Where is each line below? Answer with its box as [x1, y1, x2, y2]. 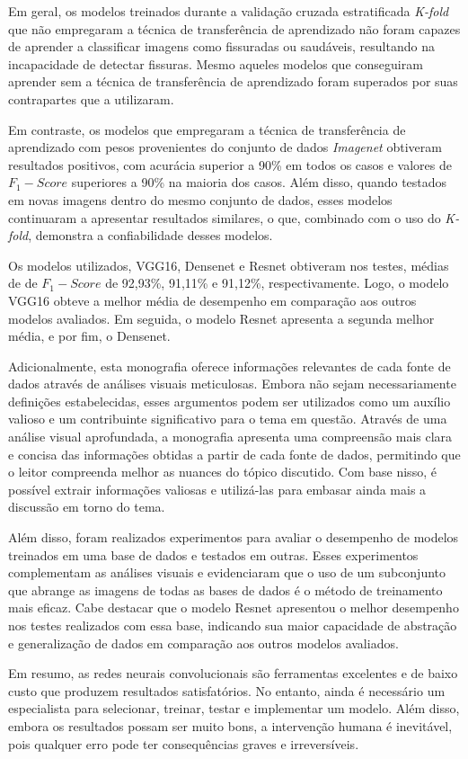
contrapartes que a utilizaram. [8, 89, 174, 108]
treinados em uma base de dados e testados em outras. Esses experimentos [8, 545, 419, 564]
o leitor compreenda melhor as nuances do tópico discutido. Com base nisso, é [8, 462, 437, 481]
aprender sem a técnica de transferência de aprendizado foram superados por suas [8, 72, 458, 91]
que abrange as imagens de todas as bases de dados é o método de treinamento [8, 580, 443, 599]
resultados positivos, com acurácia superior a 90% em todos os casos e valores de [8, 155, 452, 174]
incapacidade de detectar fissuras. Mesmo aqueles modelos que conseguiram [8, 54, 423, 73]
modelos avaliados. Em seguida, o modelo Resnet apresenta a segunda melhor [8, 308, 435, 327]
